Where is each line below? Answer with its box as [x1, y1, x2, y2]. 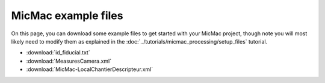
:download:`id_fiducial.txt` [26, 49, 90, 56]
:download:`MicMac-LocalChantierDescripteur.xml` [26, 66, 153, 73]
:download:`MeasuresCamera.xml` [26, 57, 111, 64]
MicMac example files [11, 9, 123, 22]
